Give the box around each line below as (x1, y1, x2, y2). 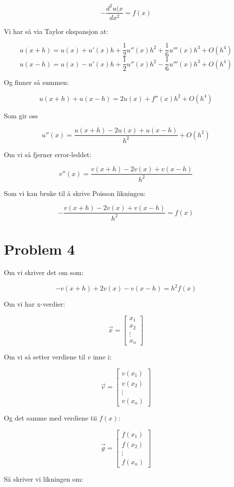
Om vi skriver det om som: (4, 267, 84, 277)
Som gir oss (4, 110, 38, 120)
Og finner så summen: (4, 77, 69, 87)
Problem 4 (4, 239, 75, 259)
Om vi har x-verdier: (4, 299, 65, 309)
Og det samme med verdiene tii (4, 412, 97, 422)
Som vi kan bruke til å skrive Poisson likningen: (4, 188, 146, 198)
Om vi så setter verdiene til (4, 352, 85, 362)
